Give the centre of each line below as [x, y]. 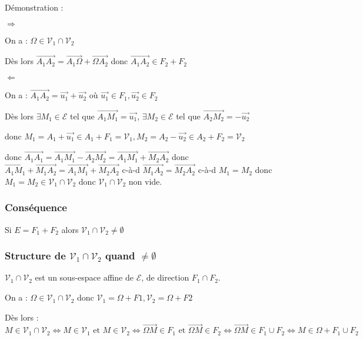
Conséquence [36, 207]
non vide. [145, 181]
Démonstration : [34, 7]
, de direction [165, 277]
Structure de [35, 256]
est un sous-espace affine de [84, 277]
